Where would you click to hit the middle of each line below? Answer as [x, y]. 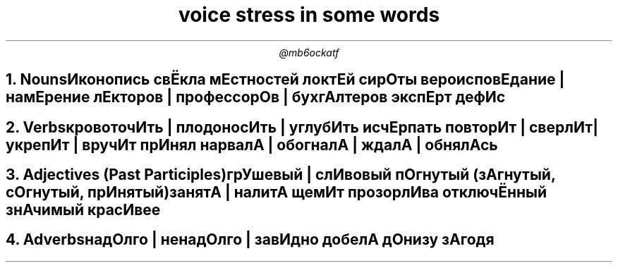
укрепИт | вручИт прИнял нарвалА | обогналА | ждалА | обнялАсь [252, 145]
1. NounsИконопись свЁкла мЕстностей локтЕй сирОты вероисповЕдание [281, 80]
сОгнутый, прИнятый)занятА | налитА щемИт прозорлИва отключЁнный [277, 193]
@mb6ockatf [309, 52]
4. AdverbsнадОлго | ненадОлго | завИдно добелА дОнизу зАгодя [250, 240]
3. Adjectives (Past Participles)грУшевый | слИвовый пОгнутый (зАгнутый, [281, 175]
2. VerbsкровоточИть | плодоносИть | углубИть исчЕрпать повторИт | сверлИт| [302, 127]
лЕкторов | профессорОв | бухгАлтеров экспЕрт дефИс [299, 97]
